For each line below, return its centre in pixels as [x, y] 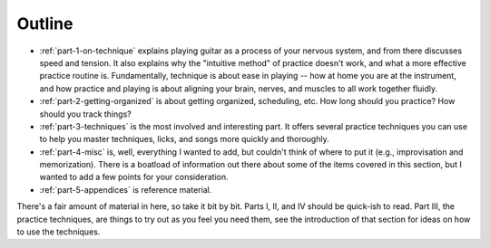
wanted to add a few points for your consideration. [134, 177]
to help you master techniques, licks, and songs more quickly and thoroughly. [185, 139]
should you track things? [85, 114]
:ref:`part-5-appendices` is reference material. [126, 189]
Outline [45, 24]
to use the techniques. [59, 232]
